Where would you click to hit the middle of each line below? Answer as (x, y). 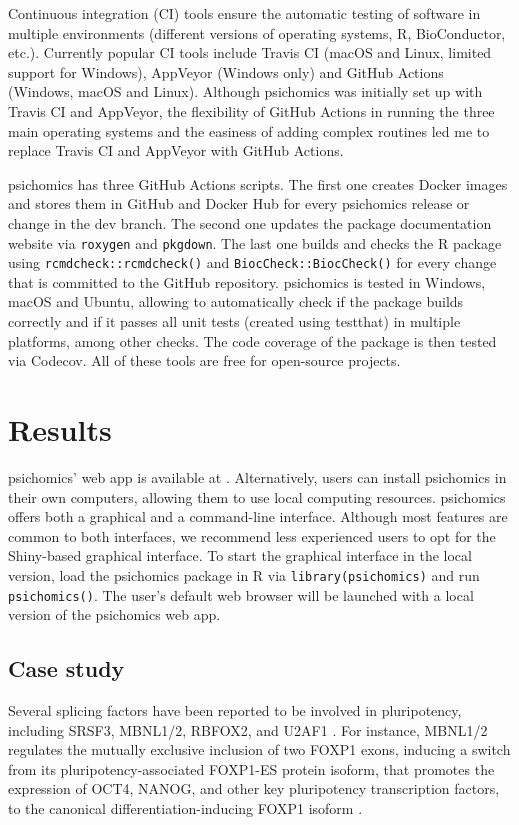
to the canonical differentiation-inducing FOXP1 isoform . (185, 807)
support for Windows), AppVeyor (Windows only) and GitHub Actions (226, 71)
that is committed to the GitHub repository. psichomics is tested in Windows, (247, 281)
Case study (66, 668)
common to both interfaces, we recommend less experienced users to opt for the (252, 535)
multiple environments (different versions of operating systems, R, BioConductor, (257, 32)
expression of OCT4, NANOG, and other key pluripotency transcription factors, (254, 788)
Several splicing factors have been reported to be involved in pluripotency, (235, 710)
